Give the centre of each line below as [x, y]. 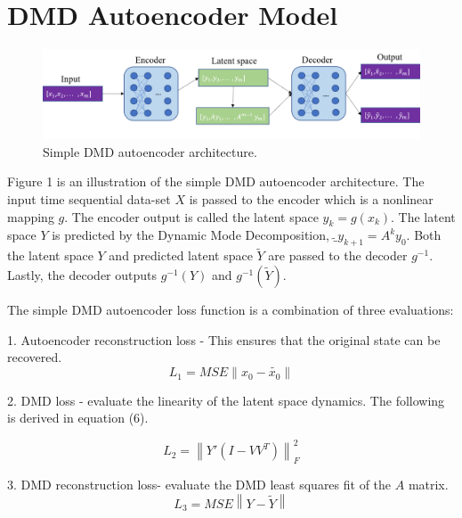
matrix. [428, 485]
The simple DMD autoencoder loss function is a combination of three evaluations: [231, 309]
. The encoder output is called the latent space [191, 216]
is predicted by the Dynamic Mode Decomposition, [190, 235]
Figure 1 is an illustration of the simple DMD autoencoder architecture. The [216, 181]
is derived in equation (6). [78, 418]
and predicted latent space [181, 255]
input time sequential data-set [89, 198]
